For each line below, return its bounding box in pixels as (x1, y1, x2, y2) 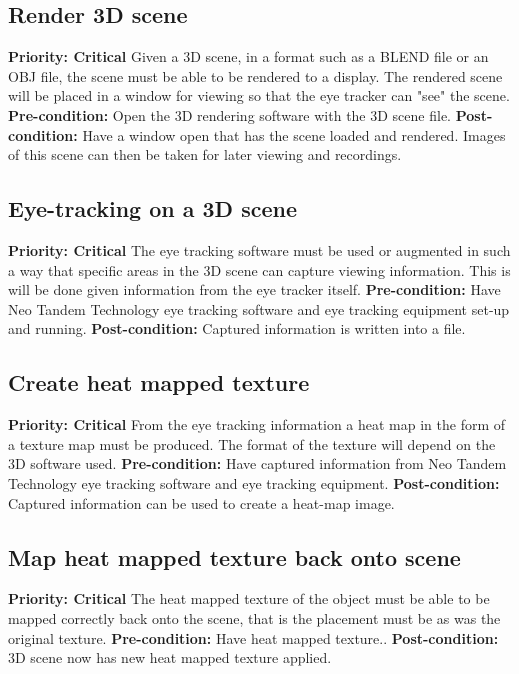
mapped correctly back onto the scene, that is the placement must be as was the (8, 607, 501, 628)
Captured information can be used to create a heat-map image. (8, 492, 395, 513)
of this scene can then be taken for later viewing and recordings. (8, 144, 402, 165)
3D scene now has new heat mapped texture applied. (8, 647, 332, 668)
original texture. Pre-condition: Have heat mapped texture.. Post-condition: (8, 627, 499, 648)
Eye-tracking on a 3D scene (8, 193, 297, 224)
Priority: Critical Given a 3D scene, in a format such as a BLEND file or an (8, 46, 489, 67)
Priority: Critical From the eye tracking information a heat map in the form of (8, 414, 506, 435)
